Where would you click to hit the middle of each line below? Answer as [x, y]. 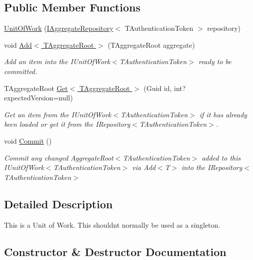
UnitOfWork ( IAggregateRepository [59, 28]
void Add [18, 44]
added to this [221, 157]
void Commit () [28, 140]
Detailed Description [59, 204]
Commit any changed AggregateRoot [59, 157]
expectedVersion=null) [39, 98]
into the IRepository [212, 167]
